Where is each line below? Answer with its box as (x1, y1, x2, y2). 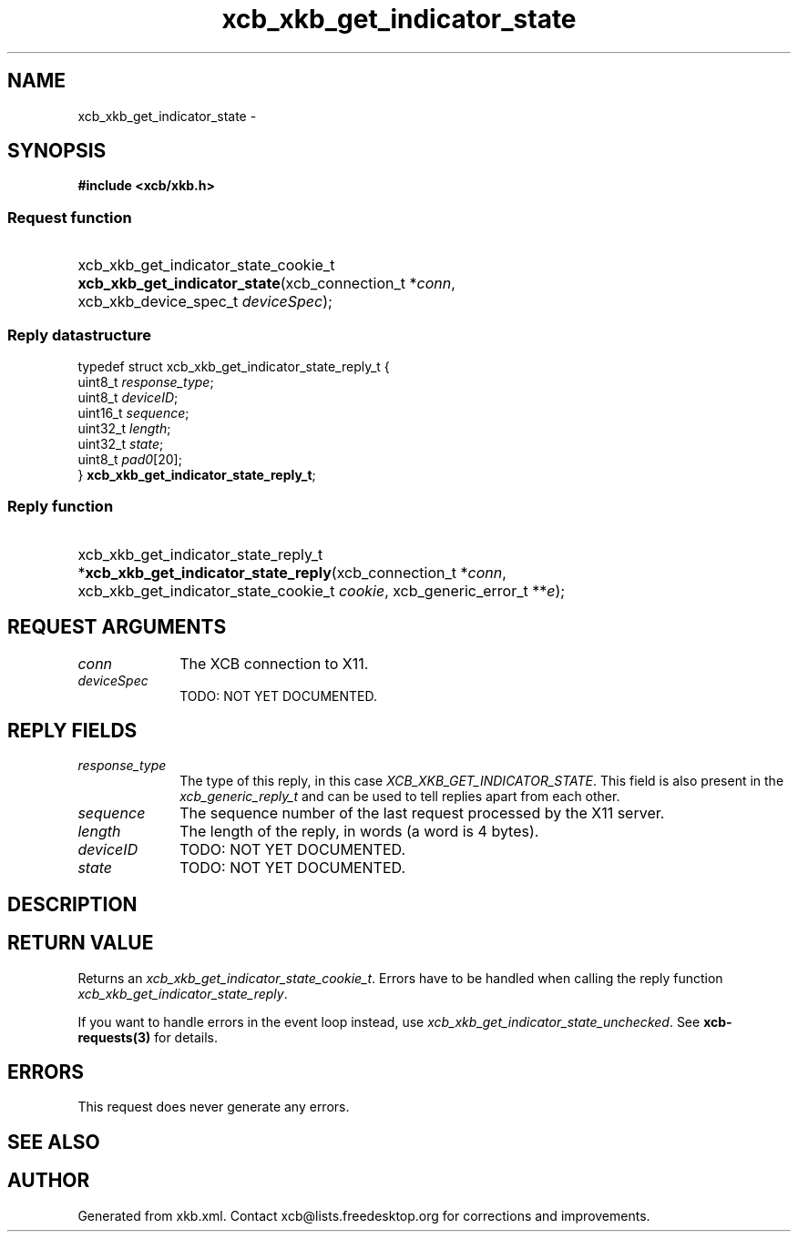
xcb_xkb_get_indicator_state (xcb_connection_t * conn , (77, 274, 455, 293)
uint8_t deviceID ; (77, 389, 179, 405)
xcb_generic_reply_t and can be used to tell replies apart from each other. (179, 788, 620, 805)
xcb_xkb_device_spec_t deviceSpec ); (77, 292, 332, 311)
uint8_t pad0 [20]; (77, 451, 182, 467)
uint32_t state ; (77, 435, 164, 452)
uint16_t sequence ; (77, 404, 189, 421)
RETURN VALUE (7, 931, 154, 955)
